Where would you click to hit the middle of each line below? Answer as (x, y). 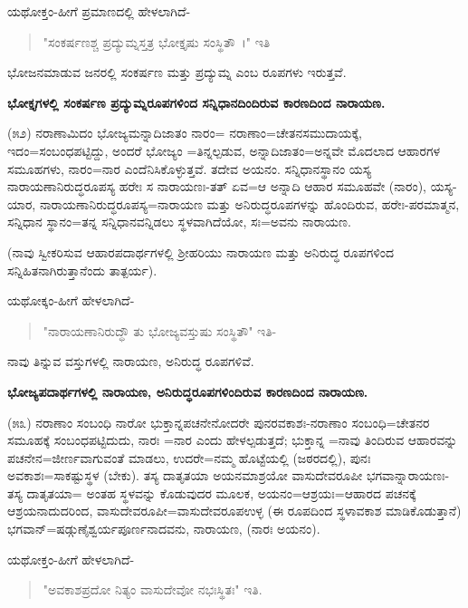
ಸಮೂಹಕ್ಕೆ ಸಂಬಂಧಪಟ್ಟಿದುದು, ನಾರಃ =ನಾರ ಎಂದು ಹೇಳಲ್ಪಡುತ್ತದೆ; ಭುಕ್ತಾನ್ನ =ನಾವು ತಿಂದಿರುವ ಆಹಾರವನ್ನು (233, 440)
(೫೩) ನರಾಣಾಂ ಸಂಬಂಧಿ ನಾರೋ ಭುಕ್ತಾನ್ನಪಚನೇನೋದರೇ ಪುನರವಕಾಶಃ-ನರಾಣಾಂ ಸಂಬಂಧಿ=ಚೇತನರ (219, 422)
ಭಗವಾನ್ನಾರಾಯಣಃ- (408, 475)
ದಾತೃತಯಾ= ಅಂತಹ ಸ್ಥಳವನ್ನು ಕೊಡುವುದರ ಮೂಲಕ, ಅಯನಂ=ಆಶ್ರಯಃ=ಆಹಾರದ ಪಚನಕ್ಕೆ (221, 492)
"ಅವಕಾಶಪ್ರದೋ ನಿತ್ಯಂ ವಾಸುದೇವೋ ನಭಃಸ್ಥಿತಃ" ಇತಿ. (153, 589)
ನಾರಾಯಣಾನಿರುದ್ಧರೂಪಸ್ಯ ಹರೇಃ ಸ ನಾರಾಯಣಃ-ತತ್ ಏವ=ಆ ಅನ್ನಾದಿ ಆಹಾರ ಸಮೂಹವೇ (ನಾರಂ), (217, 186)
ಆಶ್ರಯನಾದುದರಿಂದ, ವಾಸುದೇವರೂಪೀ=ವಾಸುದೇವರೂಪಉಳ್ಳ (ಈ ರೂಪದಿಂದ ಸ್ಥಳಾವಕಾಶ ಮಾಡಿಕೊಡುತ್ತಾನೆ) (234, 511)
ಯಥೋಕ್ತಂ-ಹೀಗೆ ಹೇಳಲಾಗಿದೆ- (71, 559)
